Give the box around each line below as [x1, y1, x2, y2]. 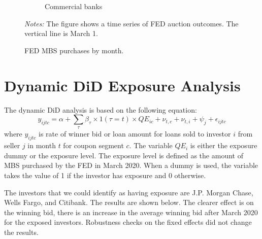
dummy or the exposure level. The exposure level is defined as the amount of [4, 150, 243, 160]
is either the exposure [190, 140, 257, 151]
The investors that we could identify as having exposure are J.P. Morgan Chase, [4, 187, 253, 197]
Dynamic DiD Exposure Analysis [4, 75, 241, 95]
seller [4, 140, 20, 151]
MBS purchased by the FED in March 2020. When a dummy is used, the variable [4, 160, 258, 170]
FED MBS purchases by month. [24, 45, 124, 55]
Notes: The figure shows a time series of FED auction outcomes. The [24, 18, 239, 28]
